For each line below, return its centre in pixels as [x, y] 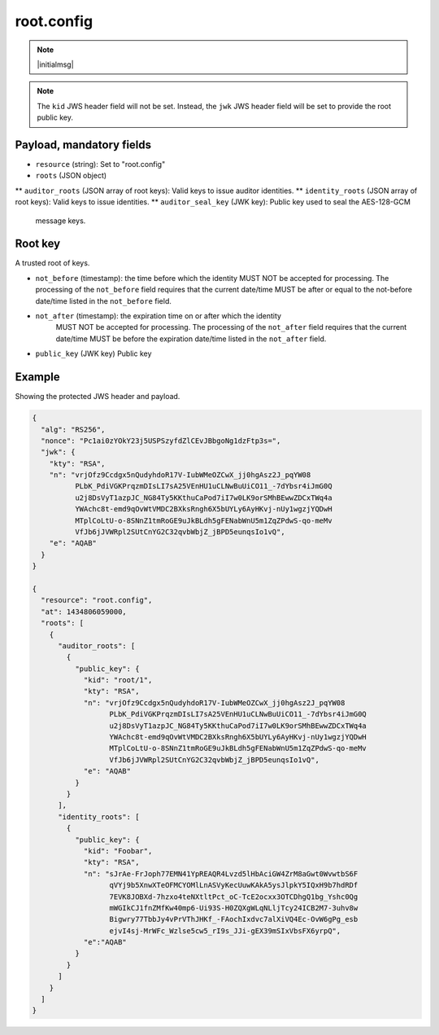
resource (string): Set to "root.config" [100, 164]
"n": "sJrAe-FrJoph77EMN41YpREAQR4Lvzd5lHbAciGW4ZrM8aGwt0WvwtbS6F [221, 874]
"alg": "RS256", [73, 429]
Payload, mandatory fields [83, 145]
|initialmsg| [55, 64]
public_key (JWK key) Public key [93, 353]
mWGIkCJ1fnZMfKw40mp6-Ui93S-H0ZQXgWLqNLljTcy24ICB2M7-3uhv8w [234, 908]
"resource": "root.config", [97, 600]
